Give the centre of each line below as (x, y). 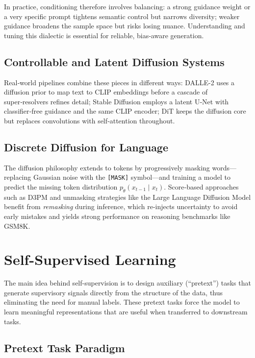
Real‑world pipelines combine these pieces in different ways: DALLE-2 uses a (119, 82)
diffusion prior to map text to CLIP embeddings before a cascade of (106, 92)
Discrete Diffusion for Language (86, 147)
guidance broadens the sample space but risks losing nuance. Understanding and (125, 26)
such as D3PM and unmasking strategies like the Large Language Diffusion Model (127, 197)
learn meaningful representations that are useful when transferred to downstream (126, 312)
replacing (18, 177)
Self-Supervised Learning (90, 259)
